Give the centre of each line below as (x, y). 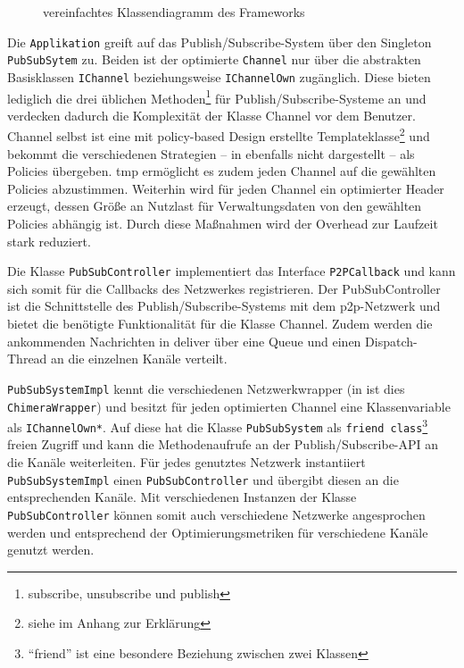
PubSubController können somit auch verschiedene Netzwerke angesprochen (216, 514)
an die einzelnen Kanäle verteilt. (139, 359)
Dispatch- (391, 341)
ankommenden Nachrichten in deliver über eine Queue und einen (184, 341)
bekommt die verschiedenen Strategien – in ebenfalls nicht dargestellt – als (211, 153)
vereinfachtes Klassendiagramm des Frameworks (174, 12)
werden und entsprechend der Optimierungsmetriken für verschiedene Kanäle (218, 532)
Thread (27, 359)
